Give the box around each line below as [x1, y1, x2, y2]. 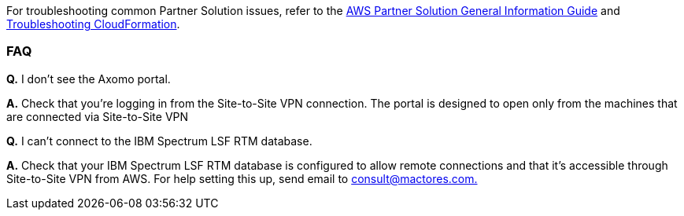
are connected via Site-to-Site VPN [6, 109, 189, 123]
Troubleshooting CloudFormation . [6, 17, 180, 31]
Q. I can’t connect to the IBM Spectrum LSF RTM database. [6, 134, 312, 148]
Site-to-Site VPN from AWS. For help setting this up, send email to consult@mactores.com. [6, 171, 478, 185]
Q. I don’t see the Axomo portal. [6, 71, 171, 86]
